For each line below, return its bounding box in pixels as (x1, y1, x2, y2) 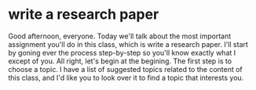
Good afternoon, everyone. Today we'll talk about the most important (8, 31, 232, 41)
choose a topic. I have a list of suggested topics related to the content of (8, 64, 243, 74)
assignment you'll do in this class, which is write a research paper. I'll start (8, 39, 249, 49)
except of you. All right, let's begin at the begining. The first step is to (8, 56, 232, 66)
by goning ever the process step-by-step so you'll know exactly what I (8, 48, 236, 57)
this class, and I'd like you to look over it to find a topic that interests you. (8, 73, 244, 82)
